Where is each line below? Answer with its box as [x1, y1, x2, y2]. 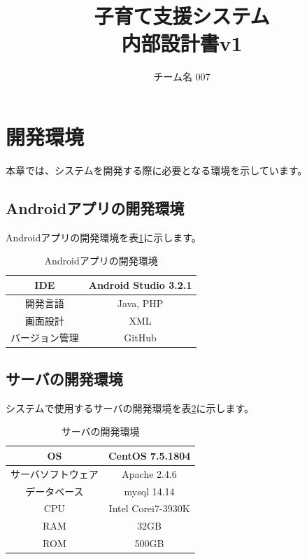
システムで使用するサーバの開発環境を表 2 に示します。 [6, 400, 255, 415]
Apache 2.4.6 [122, 466, 177, 481]
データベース [25, 483, 84, 498]
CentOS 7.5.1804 [108, 448, 191, 462]
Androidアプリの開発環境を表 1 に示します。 [6, 229, 201, 244]
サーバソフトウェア [10, 466, 99, 481]
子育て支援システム [94, 1, 270, 30]
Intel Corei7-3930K [108, 501, 190, 516]
